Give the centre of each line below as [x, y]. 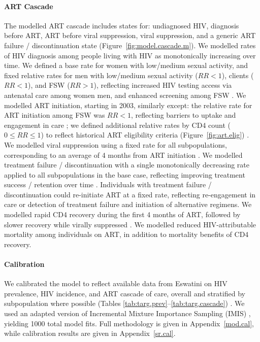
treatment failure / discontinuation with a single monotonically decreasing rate [127, 165]
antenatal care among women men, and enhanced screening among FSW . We [125, 95]
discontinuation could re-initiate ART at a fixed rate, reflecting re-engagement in [130, 194]
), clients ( [238, 75]
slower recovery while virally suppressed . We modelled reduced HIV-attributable [130, 224]
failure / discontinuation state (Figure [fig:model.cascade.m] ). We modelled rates [130, 45]
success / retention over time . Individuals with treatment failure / [108, 184]
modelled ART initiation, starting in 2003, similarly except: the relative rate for [128, 105]
